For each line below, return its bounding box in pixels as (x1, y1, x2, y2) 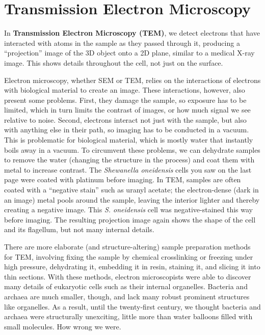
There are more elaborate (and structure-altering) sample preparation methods (4, 241, 251, 252)
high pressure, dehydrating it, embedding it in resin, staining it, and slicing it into (4, 261, 260, 272)
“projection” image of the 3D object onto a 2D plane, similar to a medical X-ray (4, 47, 255, 58)
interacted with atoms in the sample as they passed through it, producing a (4, 37, 240, 48)
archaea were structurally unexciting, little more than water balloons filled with (4, 311, 253, 322)
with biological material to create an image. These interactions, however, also (4, 85, 245, 95)
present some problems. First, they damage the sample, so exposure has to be (4, 94, 247, 105)
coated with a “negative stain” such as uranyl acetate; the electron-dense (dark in (4, 184, 259, 195)
